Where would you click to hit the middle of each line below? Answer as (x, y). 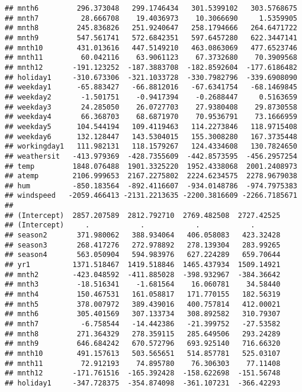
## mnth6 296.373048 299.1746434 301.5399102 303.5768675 (151, 8)
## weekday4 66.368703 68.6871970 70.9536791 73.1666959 (151, 117)
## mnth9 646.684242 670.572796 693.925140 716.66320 (143, 344)
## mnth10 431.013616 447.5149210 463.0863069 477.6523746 (151, 48)
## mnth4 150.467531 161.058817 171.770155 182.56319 (143, 295)
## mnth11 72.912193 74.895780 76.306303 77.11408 (143, 363)
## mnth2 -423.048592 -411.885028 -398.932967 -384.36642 (143, 274)
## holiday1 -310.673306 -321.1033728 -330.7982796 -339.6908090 (151, 77)
